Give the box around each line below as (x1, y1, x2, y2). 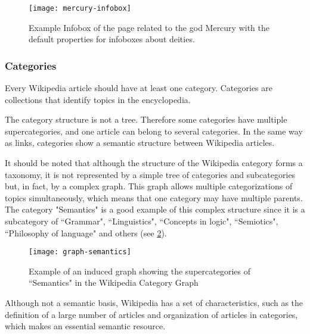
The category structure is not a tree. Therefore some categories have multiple (5, 113, 287, 126)
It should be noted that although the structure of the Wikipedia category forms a (5, 157, 303, 169)
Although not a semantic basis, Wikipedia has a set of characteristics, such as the (5, 296, 303, 309)
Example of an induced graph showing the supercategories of (29, 264, 250, 277)
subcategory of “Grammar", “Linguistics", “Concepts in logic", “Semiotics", (5, 215, 278, 227)
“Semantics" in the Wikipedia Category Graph (29, 276, 199, 289)
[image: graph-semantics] (29, 248, 131, 257)
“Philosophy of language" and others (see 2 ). (5, 226, 167, 239)
